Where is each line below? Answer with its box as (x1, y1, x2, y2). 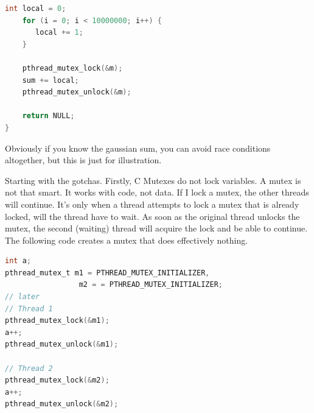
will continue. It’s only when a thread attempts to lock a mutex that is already (5, 197, 299, 210)
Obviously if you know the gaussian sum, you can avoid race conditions (5, 141, 271, 154)
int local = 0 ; (5, 4, 66, 13)
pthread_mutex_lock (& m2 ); (5, 376, 110, 385)
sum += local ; (22, 76, 79, 85)
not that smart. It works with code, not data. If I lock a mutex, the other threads (5, 186, 309, 199)
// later (5, 292, 40, 302)
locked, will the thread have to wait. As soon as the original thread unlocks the (5, 210, 300, 222)
